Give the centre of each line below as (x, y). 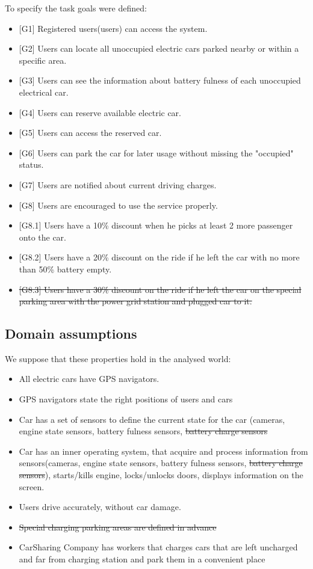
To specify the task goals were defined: (76, 8)
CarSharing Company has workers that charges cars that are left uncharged (158, 547)
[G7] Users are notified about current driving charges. (118, 184)
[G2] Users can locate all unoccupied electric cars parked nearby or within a (159, 48)
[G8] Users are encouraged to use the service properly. (118, 205)
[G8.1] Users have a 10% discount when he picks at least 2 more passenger (156, 225)
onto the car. (43, 237)
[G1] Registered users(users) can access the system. (113, 28)
